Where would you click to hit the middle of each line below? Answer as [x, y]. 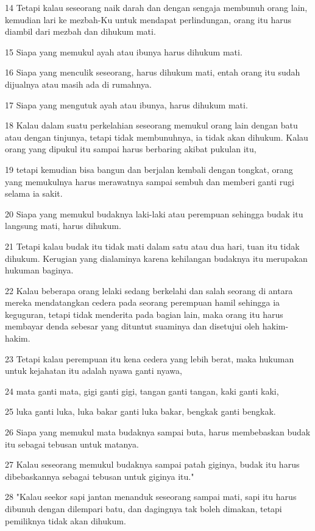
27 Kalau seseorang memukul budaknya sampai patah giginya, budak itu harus [152, 464]
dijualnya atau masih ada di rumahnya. [78, 84]
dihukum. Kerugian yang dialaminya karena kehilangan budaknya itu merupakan [156, 258]
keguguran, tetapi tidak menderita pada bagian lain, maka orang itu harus [144, 314]
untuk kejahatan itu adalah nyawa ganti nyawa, [94, 371]
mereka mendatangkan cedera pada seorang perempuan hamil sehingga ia [143, 302]
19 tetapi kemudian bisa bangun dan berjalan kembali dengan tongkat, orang [149, 169]
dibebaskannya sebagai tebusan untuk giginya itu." [100, 476]
